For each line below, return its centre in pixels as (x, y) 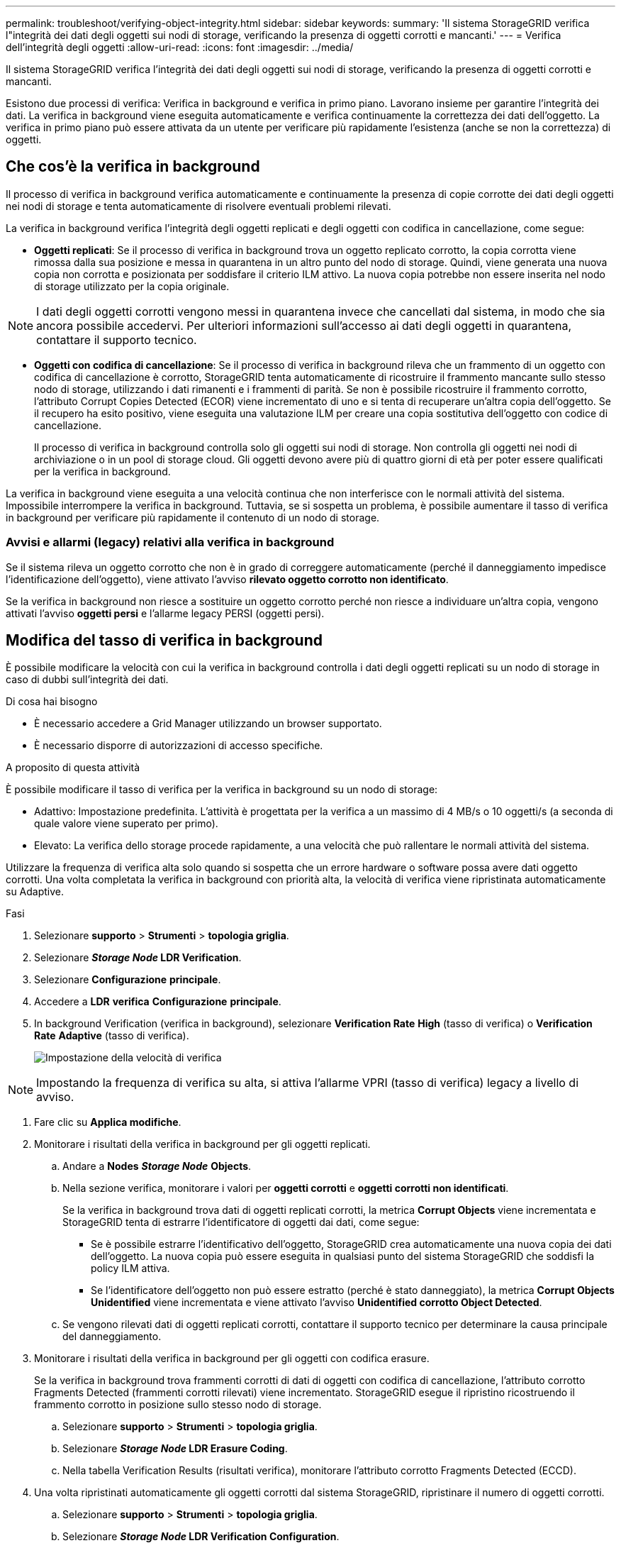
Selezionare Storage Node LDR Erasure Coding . (175, 1449)
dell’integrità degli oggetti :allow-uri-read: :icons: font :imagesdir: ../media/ (180, 47)
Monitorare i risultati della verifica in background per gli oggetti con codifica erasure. (232, 1359)
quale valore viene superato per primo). (126, 824)
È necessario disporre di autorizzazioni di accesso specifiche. (179, 746)
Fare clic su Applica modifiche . (108, 1122)
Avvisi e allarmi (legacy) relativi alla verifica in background (170, 542)
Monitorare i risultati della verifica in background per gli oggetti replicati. (202, 1144)
